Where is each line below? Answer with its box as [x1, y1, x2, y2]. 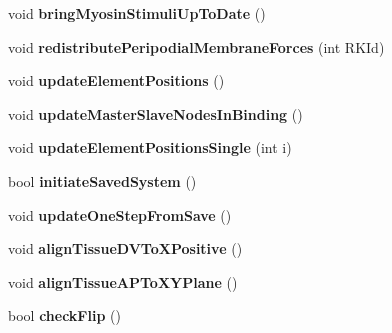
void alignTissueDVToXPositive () [8, 238, 243, 259]
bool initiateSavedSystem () [8, 170, 197, 191]
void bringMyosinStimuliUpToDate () [8, 3, 266, 23]
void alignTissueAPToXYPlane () [8, 271, 238, 292]
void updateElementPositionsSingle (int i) [8, 137, 292, 158]
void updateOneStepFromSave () [8, 204, 232, 225]
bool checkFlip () [8, 305, 121, 326]
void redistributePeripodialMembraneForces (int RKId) [8, 36, 385, 57]
